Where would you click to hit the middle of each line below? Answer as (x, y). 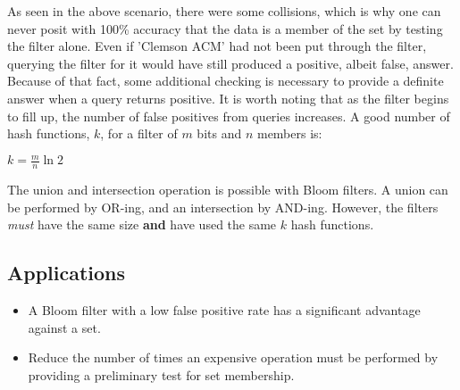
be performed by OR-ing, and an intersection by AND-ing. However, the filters (223, 207)
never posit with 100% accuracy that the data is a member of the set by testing (225, 28)
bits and (219, 133)
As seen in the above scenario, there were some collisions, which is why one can (224, 11)
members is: (289, 133)
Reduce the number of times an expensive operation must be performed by (233, 357)
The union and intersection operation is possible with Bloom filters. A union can (228, 190)
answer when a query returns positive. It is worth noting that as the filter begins (228, 98)
